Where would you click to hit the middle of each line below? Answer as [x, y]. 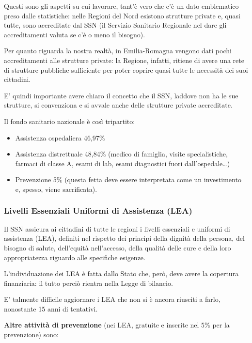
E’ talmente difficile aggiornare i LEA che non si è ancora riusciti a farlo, [112, 299]
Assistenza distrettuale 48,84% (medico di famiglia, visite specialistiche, [121, 154]
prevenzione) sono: [31, 335]
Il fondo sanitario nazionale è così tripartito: [70, 121]
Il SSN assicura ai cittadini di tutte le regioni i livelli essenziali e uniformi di [117, 228]
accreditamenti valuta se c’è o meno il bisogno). [75, 34]
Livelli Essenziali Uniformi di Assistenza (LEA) [98, 210]
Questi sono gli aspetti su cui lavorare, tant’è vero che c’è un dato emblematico [121, 6]
